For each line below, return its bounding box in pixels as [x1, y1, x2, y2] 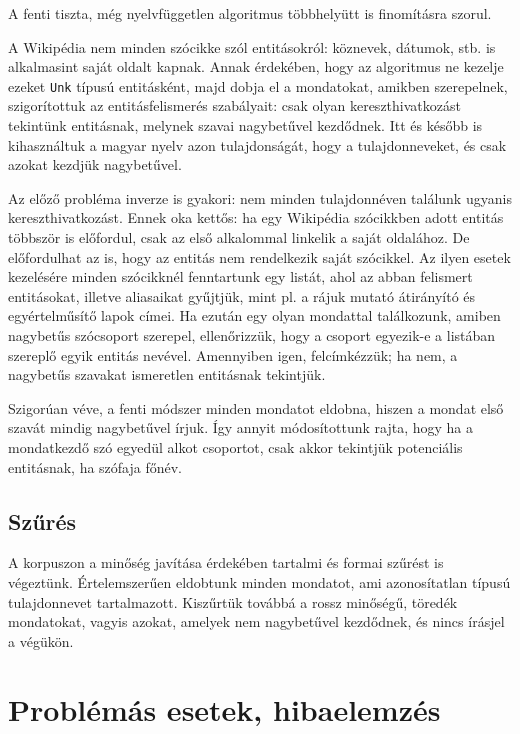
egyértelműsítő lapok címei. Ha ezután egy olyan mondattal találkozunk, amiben [8, 305, 501, 326]
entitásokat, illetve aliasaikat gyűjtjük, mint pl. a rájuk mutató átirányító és [8, 285, 476, 306]
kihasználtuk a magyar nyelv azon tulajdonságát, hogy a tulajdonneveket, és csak [8, 134, 507, 155]
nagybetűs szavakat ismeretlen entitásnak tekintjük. [8, 364, 326, 385]
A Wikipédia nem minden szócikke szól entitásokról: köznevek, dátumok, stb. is [8, 36, 496, 57]
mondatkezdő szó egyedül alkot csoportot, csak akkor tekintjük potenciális [8, 436, 463, 457]
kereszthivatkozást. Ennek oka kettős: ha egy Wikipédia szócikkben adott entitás [8, 207, 504, 228]
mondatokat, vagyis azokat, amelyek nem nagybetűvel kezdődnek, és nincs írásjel [8, 611, 505, 632]
